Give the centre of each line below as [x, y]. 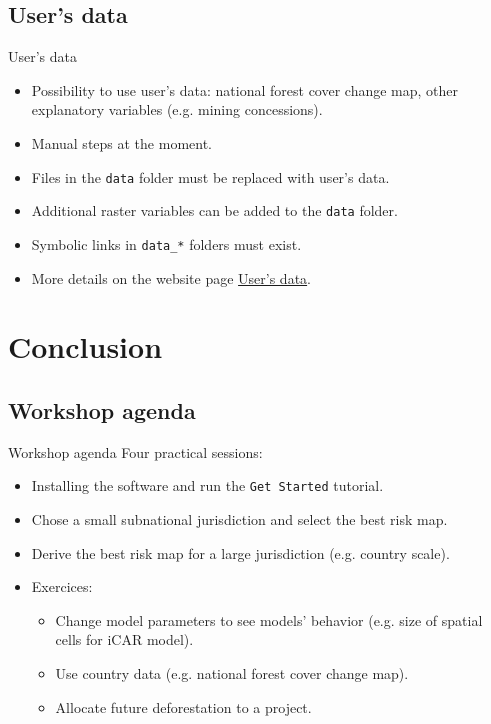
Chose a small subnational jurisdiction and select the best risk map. [239, 518]
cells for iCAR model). [124, 639]
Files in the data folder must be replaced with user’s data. [210, 176]
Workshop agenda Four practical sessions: [135, 451]
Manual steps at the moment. [121, 142]
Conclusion [85, 346]
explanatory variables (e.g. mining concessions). [177, 109]
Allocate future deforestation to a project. [183, 706]
